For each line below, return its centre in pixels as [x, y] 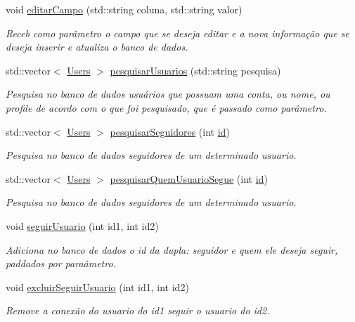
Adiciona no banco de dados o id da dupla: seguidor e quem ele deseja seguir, [172, 249]
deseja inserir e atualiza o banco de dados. [97, 47]
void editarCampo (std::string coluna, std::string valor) [124, 9]
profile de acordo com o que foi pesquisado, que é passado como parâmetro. [166, 107]
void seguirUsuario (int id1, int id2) [82, 225]
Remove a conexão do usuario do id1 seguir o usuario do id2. [138, 310]
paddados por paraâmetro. [61, 263]
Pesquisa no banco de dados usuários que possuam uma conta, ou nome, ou [168, 94]
